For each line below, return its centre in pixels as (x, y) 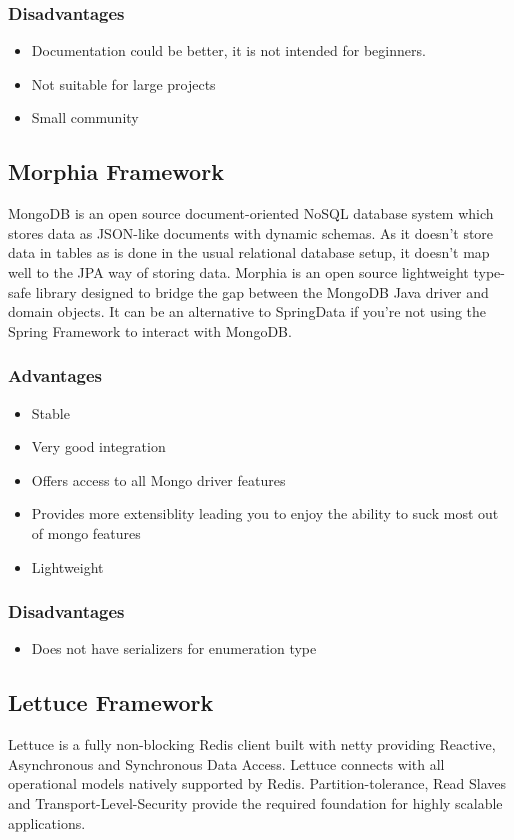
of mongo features (86, 532)
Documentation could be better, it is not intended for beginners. (228, 50)
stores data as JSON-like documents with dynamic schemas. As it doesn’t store (251, 232)
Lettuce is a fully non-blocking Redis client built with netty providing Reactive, (252, 744)
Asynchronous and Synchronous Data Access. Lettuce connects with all (226, 763)
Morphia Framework (116, 171)
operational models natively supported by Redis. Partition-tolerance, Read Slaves (257, 783)
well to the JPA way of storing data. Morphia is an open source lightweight (238, 271)
